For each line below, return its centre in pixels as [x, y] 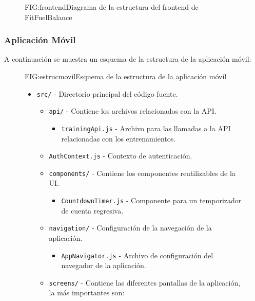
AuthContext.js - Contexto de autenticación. [121, 156]
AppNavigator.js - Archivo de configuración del [137, 255]
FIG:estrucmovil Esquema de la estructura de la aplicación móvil [126, 76]
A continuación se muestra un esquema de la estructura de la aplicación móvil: [128, 59]
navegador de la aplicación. [104, 265]
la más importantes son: [87, 293]
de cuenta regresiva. [92, 210]
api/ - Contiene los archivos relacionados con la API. [133, 111]
